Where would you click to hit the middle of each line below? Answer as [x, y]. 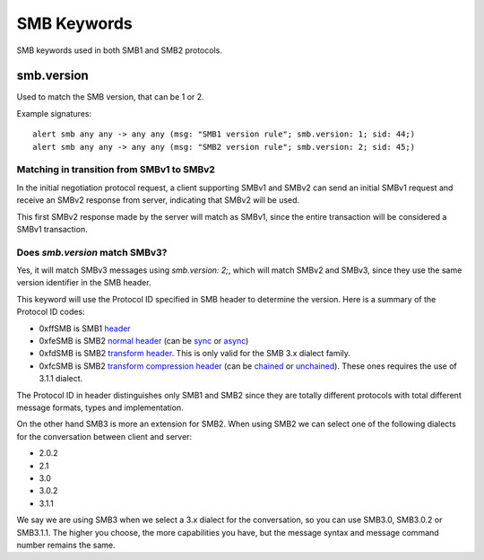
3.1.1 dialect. [61, 379]
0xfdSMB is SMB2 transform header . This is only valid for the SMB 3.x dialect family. [195, 354]
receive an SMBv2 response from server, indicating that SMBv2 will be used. [158, 200]
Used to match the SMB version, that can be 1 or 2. [111, 97]
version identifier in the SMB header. [84, 283]
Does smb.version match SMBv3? [92, 252]
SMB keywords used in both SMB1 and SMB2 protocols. [120, 50]
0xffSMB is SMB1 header [85, 328]
